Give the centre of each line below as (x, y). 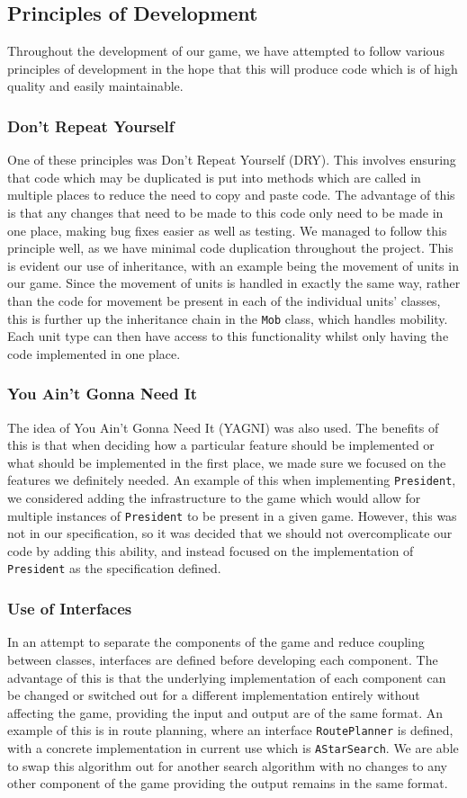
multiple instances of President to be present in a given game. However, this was (232, 515)
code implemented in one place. (94, 353)
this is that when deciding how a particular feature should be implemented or (221, 445)
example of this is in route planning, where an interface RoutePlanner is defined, (230, 730)
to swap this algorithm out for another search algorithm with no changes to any (227, 765)
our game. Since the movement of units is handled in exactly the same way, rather (234, 283)
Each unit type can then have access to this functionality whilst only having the (228, 336)
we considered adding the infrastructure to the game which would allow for (214, 498)
